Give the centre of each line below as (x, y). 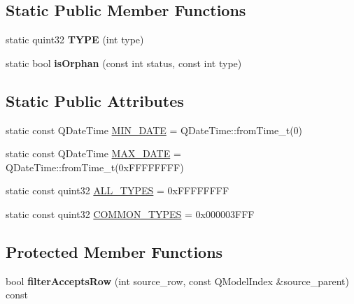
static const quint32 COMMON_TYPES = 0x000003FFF (130, 213)
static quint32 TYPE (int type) (75, 39)
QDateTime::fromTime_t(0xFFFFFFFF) (95, 167)
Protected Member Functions (114, 251)
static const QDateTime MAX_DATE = (93, 153)
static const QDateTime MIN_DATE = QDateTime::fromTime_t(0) (154, 130)
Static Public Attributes (95, 100)
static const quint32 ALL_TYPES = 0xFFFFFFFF (118, 190)
